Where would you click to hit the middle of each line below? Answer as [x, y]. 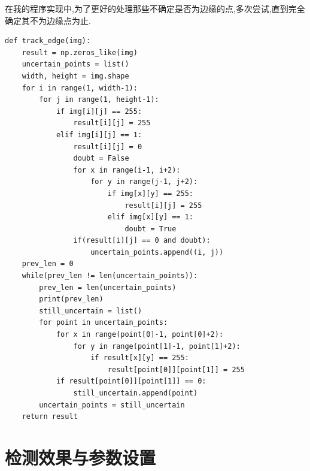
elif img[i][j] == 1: [99, 135]
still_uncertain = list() [91, 311]
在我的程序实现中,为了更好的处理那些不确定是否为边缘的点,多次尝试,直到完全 [155, 8]
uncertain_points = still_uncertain [112, 405]
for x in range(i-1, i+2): [127, 170]
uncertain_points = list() [75, 64]
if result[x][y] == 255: [140, 358]
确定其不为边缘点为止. [48, 20]
